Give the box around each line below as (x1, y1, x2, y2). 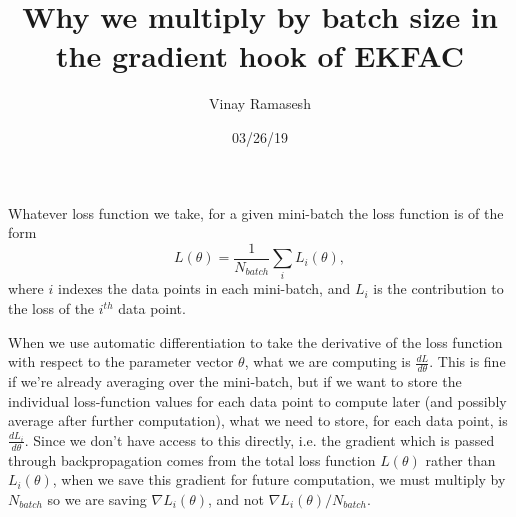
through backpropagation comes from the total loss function (8, 449, 376, 470)
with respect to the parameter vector (8, 351, 234, 372)
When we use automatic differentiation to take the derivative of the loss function (8, 331, 503, 352)
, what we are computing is (244, 351, 411, 372)
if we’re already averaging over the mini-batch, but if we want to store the (8, 371, 462, 392)
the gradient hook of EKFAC (56, 35, 464, 76)
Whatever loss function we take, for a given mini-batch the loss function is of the (8, 202, 504, 223)
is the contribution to (373, 278, 504, 299)
